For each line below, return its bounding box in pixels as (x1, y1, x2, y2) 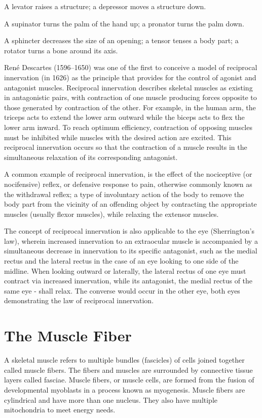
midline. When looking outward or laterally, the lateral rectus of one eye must (4, 265, 246, 276)
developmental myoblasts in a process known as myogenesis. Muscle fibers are (4, 384, 245, 395)
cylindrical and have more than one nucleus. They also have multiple (4, 394, 218, 405)
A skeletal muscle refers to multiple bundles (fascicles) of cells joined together (4, 355, 245, 365)
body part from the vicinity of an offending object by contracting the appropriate (4, 199, 257, 209)
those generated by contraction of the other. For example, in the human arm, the (4, 102, 256, 112)
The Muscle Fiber (4, 325, 132, 346)
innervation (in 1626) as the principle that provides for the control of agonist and (4, 72, 256, 82)
